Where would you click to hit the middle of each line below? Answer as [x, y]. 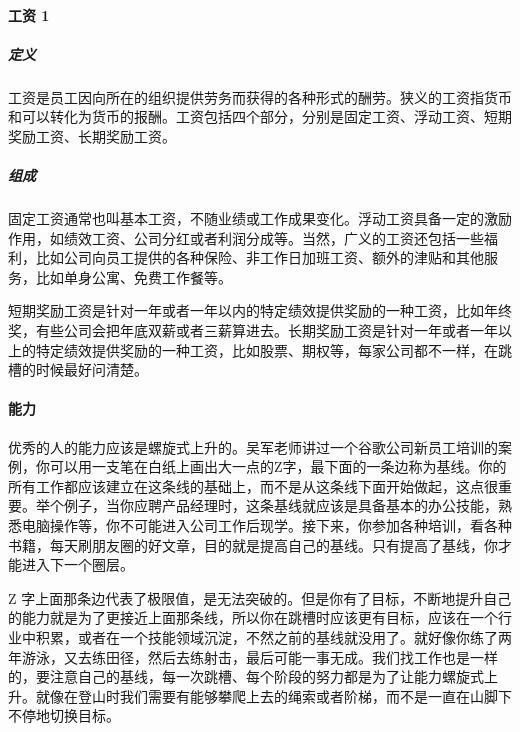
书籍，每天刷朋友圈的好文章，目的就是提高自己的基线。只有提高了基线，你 [253, 544]
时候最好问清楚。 [91, 369]
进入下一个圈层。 [77, 564]
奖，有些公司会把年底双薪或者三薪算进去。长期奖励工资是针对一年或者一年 [253, 330]
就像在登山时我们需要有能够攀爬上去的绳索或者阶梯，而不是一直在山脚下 [273, 695]
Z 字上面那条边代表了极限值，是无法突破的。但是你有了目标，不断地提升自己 [260, 597]
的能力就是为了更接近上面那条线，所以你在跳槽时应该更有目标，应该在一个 [253, 617]
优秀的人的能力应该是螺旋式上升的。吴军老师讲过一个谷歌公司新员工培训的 [253, 446]
